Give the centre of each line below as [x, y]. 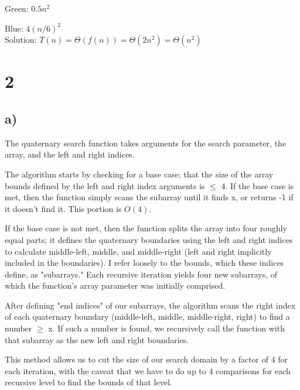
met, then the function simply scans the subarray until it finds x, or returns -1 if [149, 197]
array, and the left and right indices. [70, 154]
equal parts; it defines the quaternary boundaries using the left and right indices [149, 239]
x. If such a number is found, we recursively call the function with [166, 328]
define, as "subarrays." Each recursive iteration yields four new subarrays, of [141, 274]
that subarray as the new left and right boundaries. [97, 339]
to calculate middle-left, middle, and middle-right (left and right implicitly [138, 251]
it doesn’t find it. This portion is [63, 208]
